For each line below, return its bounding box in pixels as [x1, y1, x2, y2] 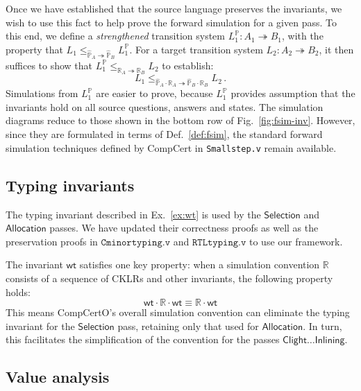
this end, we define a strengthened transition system [6, 28, 225, 43]
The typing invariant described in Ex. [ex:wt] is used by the [6, 207, 261, 221]
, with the [281, 28, 324, 43]
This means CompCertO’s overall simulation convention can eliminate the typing [6, 305, 350, 320]
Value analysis [6, 366, 110, 388]
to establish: [162, 58, 214, 72]
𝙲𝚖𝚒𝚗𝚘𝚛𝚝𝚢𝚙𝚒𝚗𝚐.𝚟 [101, 237, 171, 247]
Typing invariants [6, 174, 135, 195]
